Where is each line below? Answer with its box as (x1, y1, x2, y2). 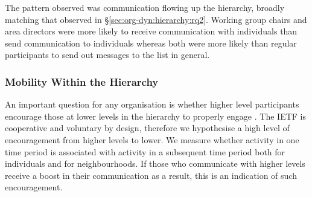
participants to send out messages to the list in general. (5, 48, 210, 61)
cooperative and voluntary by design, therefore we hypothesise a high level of (5, 121, 290, 134)
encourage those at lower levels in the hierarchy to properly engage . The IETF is (5, 109, 306, 122)
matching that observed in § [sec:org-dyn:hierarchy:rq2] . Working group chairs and (5, 13, 307, 25)
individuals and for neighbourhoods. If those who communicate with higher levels (5, 157, 305, 170)
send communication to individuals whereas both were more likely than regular (5, 36, 297, 49)
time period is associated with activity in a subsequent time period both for (5, 145, 285, 158)
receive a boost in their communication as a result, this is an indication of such (5, 169, 297, 181)
